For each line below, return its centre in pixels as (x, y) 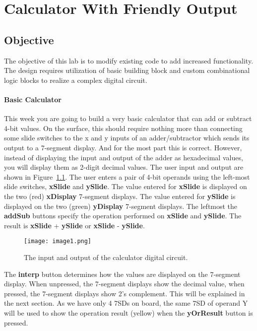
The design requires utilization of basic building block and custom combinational (127, 70)
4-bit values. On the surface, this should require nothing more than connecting (123, 128)
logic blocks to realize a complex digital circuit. (76, 80)
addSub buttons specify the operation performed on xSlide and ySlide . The (123, 216)
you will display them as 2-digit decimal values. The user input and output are (124, 167)
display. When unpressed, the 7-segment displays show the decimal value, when (124, 284)
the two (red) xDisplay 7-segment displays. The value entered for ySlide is (120, 196)
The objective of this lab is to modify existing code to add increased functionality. (129, 60)
